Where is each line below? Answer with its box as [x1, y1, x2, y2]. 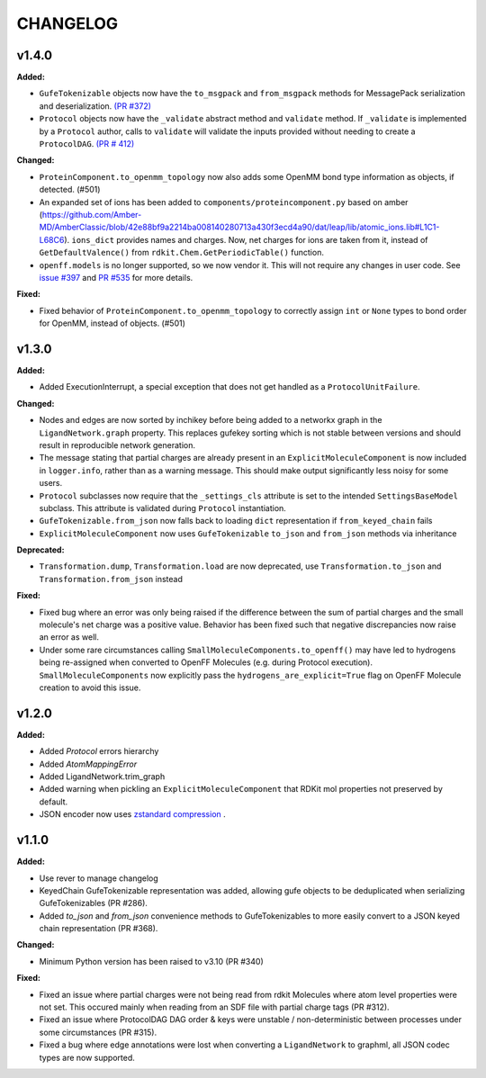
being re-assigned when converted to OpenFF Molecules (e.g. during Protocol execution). [39, 657, 373, 668]
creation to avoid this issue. [39, 682, 141, 693]
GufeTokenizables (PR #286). [39, 898, 148, 909]
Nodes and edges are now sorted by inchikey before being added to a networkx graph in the [39, 415, 382, 426]
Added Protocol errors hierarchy [39, 746, 159, 757]
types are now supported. [39, 1052, 135, 1063]
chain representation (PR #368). [39, 923, 158, 934]
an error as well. [39, 632, 99, 642]
